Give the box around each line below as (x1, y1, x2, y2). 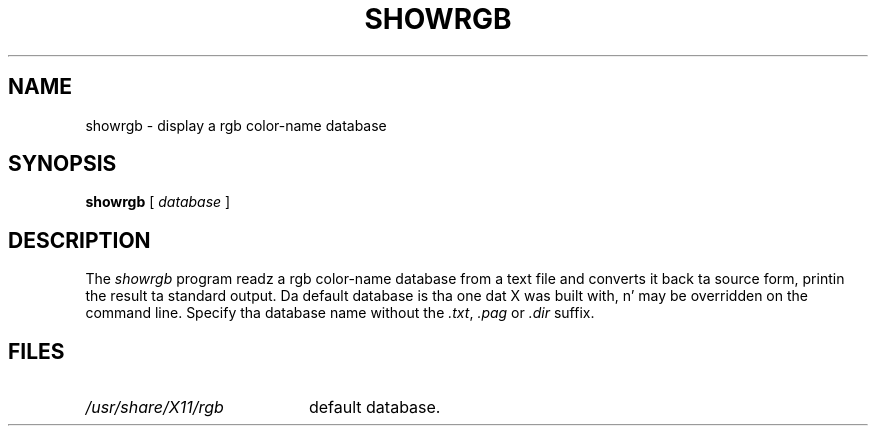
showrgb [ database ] (85, 193, 231, 211)
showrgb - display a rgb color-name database (85, 116, 387, 134)
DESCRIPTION (8, 227, 151, 253)
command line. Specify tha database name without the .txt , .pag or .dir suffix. (85, 304, 595, 322)
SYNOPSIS (8, 151, 117, 177)
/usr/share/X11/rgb (85, 397, 224, 418)
